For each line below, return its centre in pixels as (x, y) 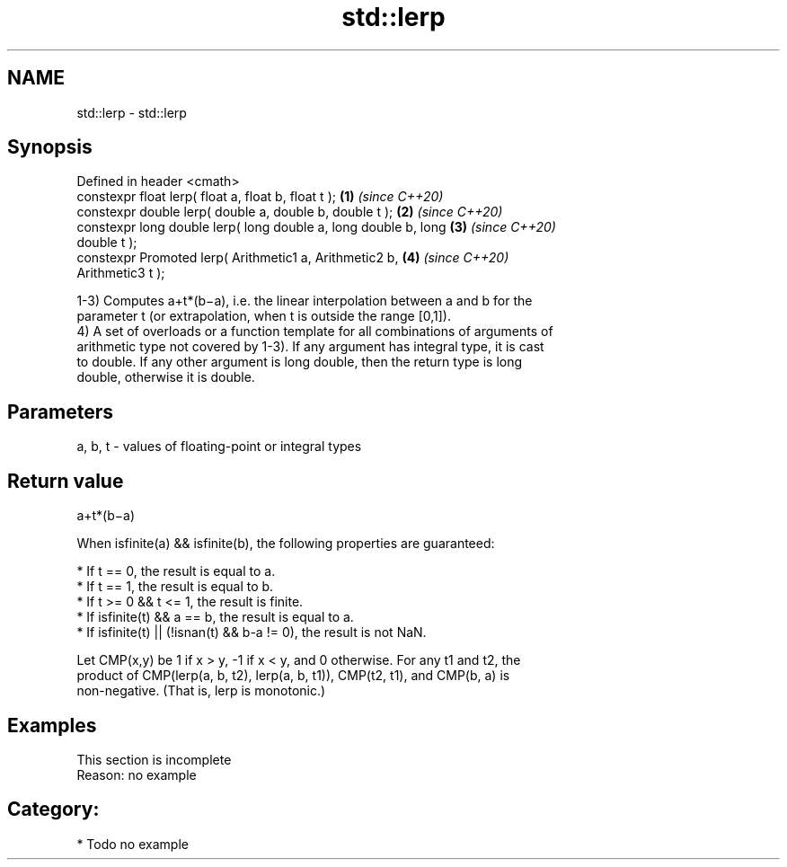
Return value (66, 481)
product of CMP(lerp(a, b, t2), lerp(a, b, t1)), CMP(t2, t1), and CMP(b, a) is (293, 676)
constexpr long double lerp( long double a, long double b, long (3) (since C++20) (316, 227)
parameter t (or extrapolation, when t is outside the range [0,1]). (264, 316)
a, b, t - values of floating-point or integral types (219, 447)
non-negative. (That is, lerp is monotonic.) (201, 691)
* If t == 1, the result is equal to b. (175, 587)
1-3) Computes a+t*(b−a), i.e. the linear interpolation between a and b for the (305, 301)
